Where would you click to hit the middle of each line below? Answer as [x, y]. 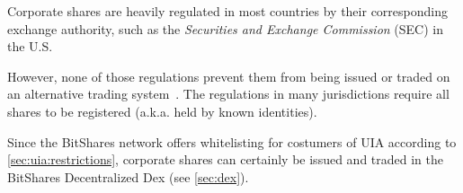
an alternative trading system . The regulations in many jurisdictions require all [228, 94]
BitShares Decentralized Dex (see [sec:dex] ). [128, 176]
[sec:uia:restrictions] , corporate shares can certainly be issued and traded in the [225, 159]
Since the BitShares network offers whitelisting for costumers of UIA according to [232, 141]
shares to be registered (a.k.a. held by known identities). [162, 111]
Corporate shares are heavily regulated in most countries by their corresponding [227, 11]
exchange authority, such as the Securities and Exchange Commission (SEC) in [226, 28]
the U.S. [30, 46]
